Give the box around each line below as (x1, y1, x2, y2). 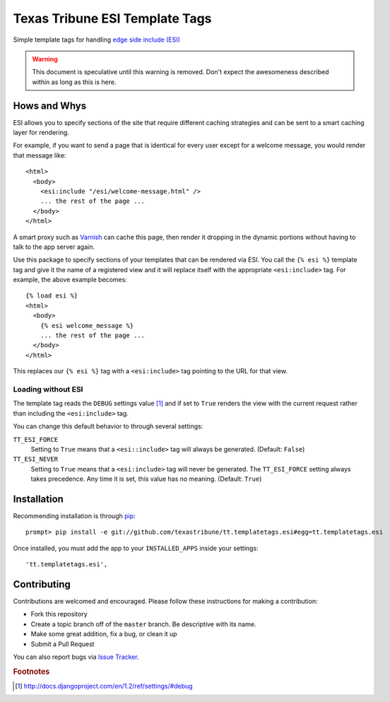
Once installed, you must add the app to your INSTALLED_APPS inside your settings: (13, 544, 259, 552)
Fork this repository (30, 610, 88, 619)
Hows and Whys (13, 100, 87, 112)
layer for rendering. (13, 128, 70, 137)
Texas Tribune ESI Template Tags (13, 11, 212, 26)
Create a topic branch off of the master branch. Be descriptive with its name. (30, 619, 256, 628)
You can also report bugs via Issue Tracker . (13, 653, 139, 661)
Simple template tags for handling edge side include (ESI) (13, 35, 180, 44)
